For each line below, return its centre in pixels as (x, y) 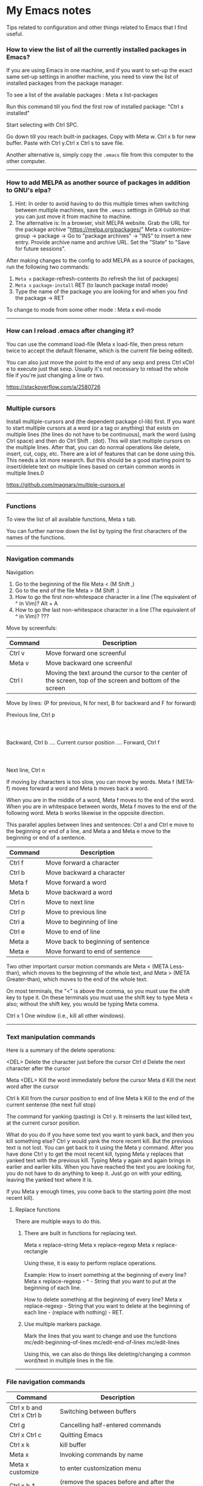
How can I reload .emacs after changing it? (70, 331)
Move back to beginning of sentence (98, 942)
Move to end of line (73, 931)
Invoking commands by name (101, 1454)
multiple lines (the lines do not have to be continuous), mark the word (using (101, 435)
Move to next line (70, 902)
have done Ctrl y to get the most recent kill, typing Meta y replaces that (95, 1154)
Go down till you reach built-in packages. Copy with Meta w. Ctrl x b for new (101, 136)
